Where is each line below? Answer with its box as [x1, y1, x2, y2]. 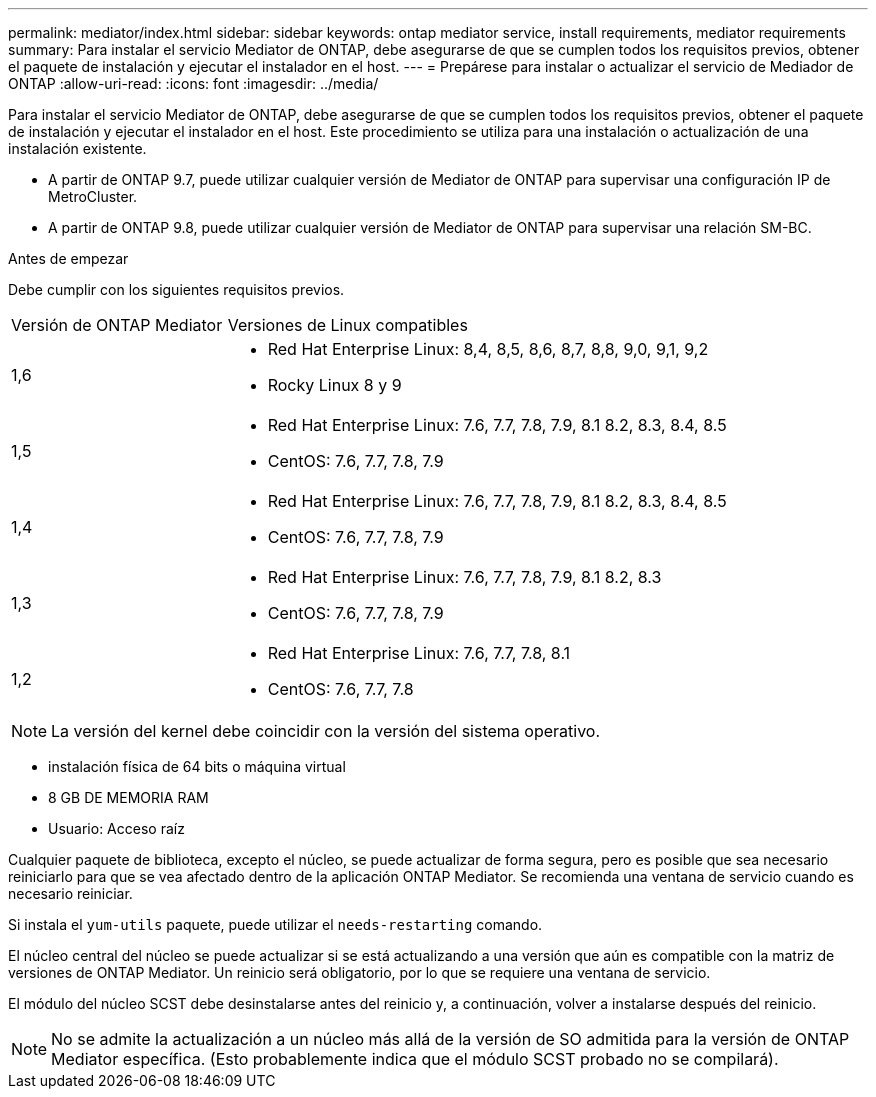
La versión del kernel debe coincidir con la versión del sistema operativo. [51, 721, 601, 741]
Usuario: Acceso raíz [48, 820, 185, 837]
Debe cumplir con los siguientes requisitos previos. [8, 281, 345, 298]
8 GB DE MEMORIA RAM [48, 789, 209, 806]
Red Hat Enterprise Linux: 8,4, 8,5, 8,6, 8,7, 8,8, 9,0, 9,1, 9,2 [267, 339, 709, 359]
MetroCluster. [48, 188, 138, 205]
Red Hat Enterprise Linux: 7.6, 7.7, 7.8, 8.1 [267, 643, 571, 663]
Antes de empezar [8, 250, 129, 267]
